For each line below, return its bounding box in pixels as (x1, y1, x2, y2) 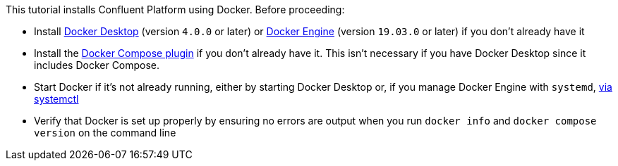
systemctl (34, 93, 79, 105)
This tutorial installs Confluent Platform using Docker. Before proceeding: (6, 4, 345, 15)
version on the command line (34, 127, 176, 139)
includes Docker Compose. (34, 59, 160, 71)
